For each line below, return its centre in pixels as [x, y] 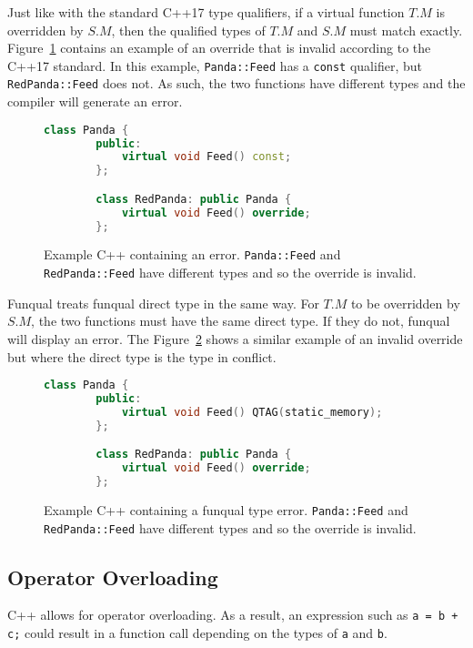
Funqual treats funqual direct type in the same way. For [163, 303]
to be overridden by [405, 303]
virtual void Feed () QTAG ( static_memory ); [252, 412]
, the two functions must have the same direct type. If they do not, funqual [241, 321]
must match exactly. [406, 30]
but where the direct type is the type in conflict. [142, 356]
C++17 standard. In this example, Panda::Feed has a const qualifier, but [215, 65]
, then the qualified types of [188, 30]
